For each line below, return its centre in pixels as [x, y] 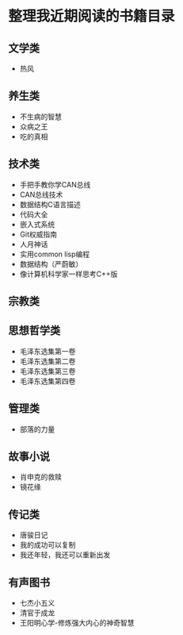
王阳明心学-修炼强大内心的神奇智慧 [77, 623]
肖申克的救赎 [40, 477]
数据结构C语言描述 [50, 204]
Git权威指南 [38, 234]
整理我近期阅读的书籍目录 [92, 16]
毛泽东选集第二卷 [48, 361]
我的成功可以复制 [48, 545]
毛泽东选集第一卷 [48, 351]
